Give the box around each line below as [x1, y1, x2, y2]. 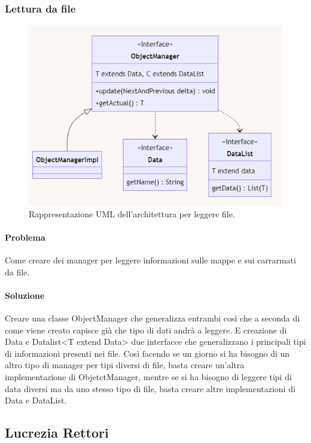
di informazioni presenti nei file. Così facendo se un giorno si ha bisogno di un [5, 347, 290, 359]
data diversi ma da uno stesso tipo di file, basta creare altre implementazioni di [5, 382, 295, 395]
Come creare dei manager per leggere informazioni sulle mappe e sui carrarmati [5, 253, 296, 266]
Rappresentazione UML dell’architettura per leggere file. [29, 207, 235, 220]
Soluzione [5, 289, 45, 301]
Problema [5, 230, 45, 243]
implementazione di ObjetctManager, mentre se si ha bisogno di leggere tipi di [5, 370, 292, 383]
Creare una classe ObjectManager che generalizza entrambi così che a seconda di [5, 311, 300, 324]
